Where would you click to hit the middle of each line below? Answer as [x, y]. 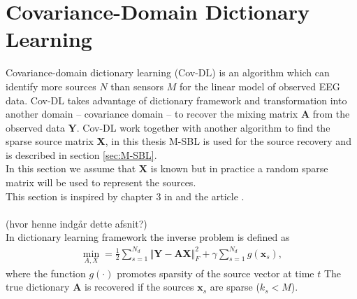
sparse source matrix [50, 141]
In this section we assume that [71, 168]
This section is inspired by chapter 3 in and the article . [125, 196]
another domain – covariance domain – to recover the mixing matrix [152, 114]
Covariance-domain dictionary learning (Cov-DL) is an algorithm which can [168, 72]
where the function [46, 273]
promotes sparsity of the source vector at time [216, 273]
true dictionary [38, 287]
